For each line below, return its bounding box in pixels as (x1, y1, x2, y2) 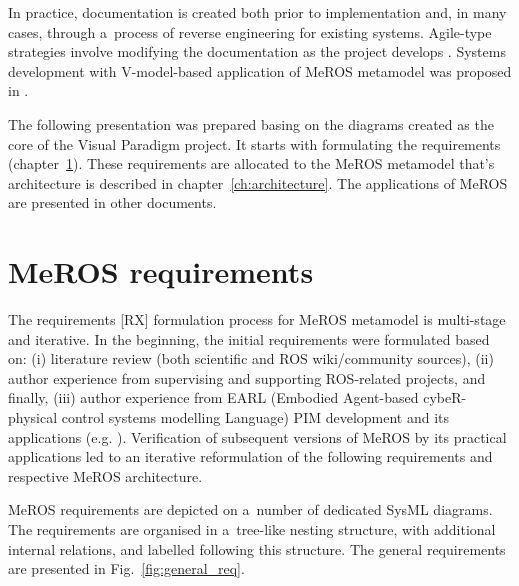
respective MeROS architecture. (8, 465, 203, 486)
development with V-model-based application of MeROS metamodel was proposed (8, 60, 512, 81)
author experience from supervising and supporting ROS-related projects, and (8, 367, 486, 388)
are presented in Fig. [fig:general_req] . (8, 558, 245, 579)
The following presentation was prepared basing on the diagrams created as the (8, 113, 494, 134)
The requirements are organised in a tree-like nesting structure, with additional (8, 519, 496, 539)
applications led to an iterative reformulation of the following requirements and (8, 446, 493, 467)
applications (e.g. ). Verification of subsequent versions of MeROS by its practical (8, 426, 507, 447)
